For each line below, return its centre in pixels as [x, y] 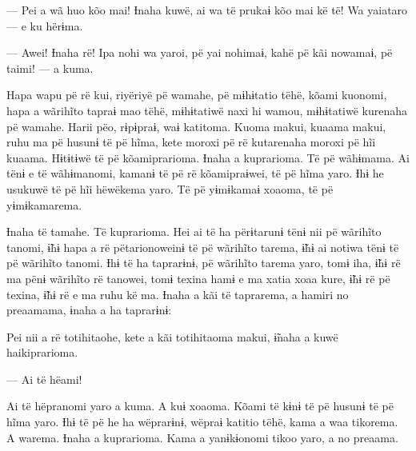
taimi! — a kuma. [50, 68]
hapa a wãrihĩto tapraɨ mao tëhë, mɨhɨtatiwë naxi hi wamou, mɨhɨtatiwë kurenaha [207, 110]
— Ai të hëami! [44, 379]
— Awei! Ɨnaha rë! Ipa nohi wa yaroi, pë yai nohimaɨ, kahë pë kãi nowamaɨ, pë [200, 52]
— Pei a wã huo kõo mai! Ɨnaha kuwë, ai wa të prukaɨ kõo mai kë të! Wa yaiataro [207, 10]
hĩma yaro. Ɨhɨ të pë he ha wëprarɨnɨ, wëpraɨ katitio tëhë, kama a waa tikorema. [202, 422]
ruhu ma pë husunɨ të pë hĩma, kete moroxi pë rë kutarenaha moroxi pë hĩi [191, 142]
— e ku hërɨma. [45, 25]
